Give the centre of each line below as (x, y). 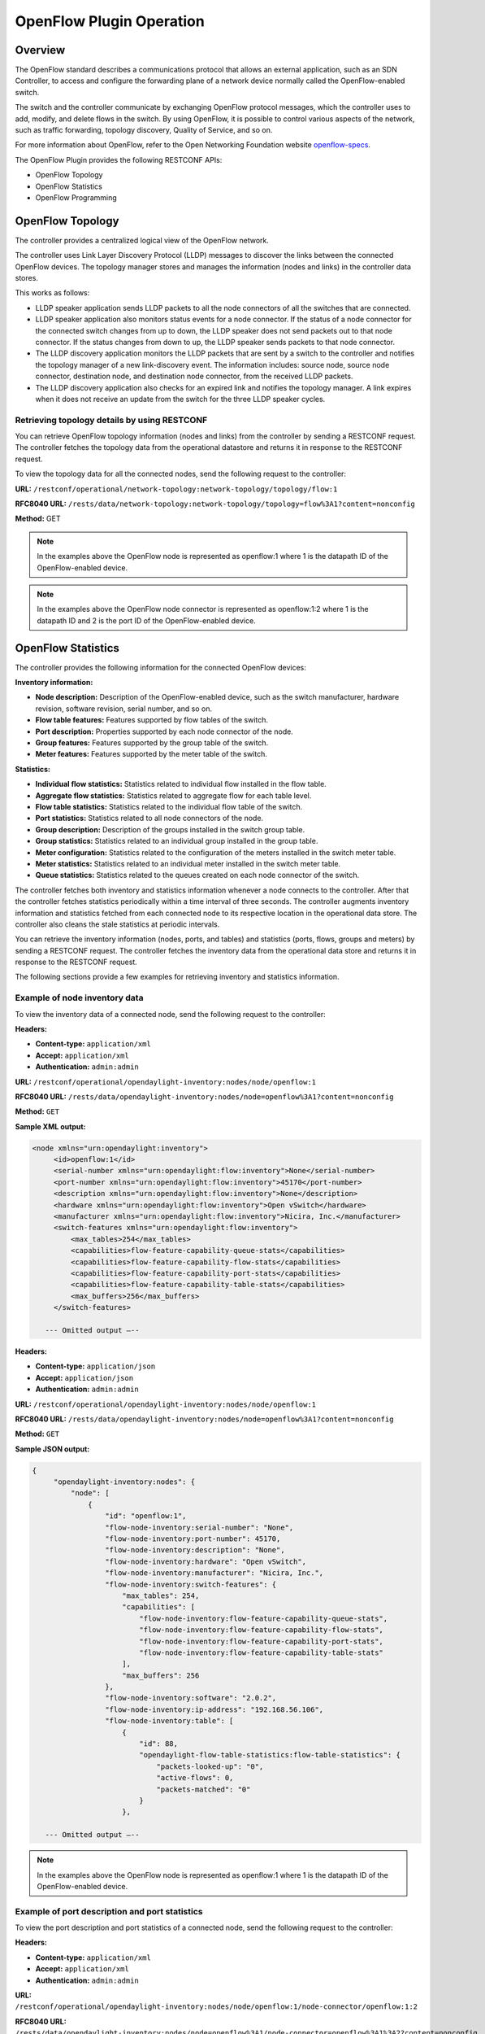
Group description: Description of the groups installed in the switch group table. (170, 829)
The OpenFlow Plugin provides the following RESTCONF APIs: (119, 159)
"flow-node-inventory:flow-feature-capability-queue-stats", (264, 1618)
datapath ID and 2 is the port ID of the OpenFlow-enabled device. (146, 620)
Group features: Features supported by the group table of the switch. (152, 743)
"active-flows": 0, (195, 1778)
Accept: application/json (84, 1377)
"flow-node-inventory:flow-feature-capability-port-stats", (261, 1641)
